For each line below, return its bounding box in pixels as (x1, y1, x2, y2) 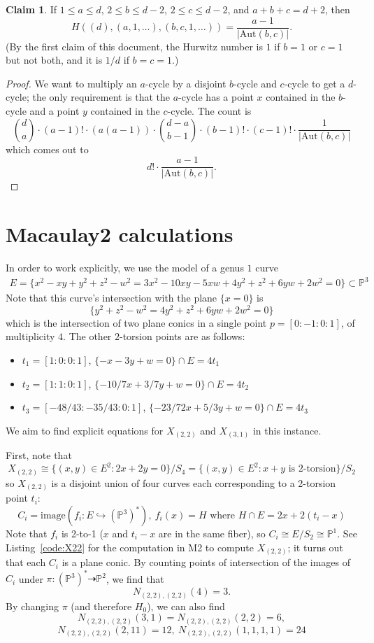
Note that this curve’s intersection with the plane (6, 290, 217, 305)
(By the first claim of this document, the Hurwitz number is (6, 38, 264, 53)
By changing (6, 598, 59, 613)
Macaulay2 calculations (6, 220, 233, 248)
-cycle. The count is (167, 104, 252, 118)
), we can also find (147, 598, 225, 613)
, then (325, 2, 350, 16)
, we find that (106, 571, 164, 586)
